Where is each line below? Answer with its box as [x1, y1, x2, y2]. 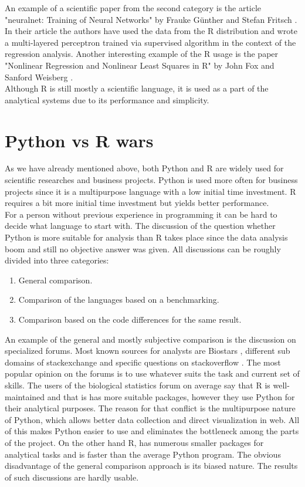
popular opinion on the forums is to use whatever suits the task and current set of [5, 367, 300, 380]
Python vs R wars [5, 128, 154, 152]
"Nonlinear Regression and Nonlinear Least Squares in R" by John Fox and [5, 59, 274, 71]
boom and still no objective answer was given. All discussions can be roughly [5, 242, 281, 255]
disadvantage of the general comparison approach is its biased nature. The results [5, 459, 298, 472]
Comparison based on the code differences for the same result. [18, 313, 242, 325]
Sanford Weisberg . [5, 70, 73, 83]
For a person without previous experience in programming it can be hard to [5, 208, 277, 220]
